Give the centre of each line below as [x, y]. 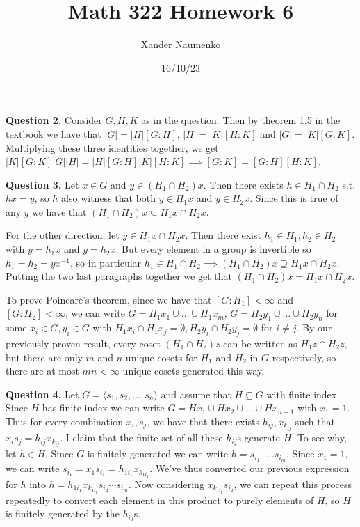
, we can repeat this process [293, 483]
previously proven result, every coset [83, 344]
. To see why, [319, 438]
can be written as [260, 344]
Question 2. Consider [54, 120]
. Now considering [166, 483]
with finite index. [303, 394]
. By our [314, 328]
